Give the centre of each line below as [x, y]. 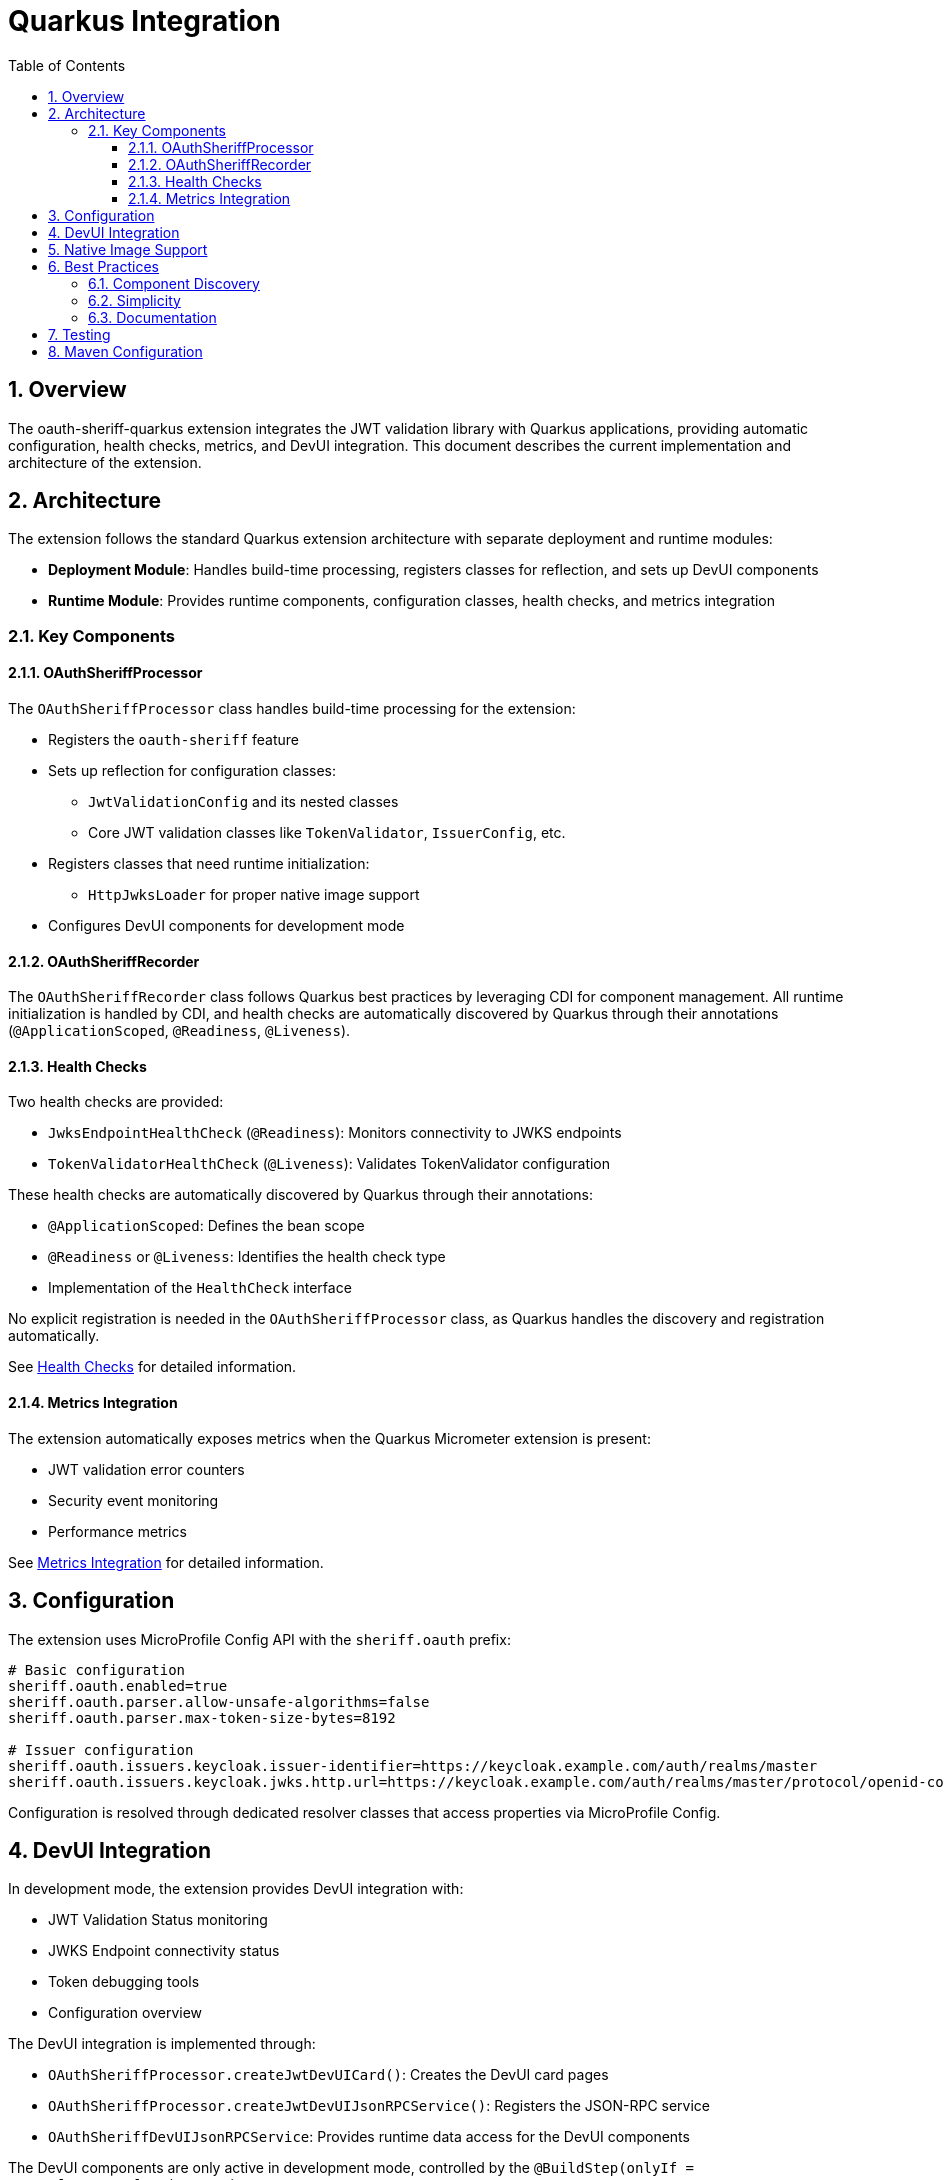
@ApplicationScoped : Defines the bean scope [206, 1226]
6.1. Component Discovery [174, 283]
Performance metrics [117, 1531]
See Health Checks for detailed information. [152, 1367]
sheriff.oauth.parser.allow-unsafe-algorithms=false [219, 1701]
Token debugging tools [124, 1982]
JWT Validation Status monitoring [158, 1920]
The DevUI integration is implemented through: [162, 2044]
